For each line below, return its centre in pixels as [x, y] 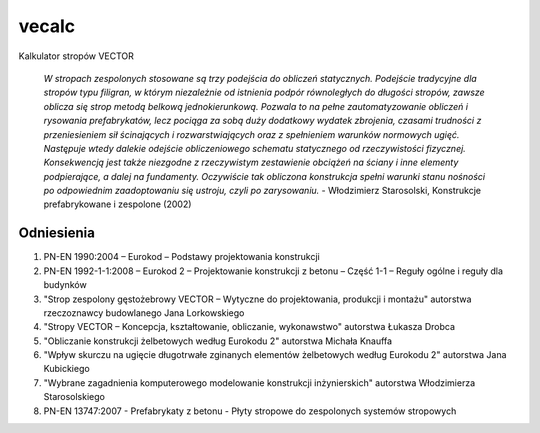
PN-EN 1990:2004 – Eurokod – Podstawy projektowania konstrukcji [181, 257]
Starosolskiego [74, 397]
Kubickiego [66, 369]
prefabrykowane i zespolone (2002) [117, 204]
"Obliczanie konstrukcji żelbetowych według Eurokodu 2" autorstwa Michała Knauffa [218, 341]
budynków [65, 285]
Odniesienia [56, 233]
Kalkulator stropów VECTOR [76, 56]
